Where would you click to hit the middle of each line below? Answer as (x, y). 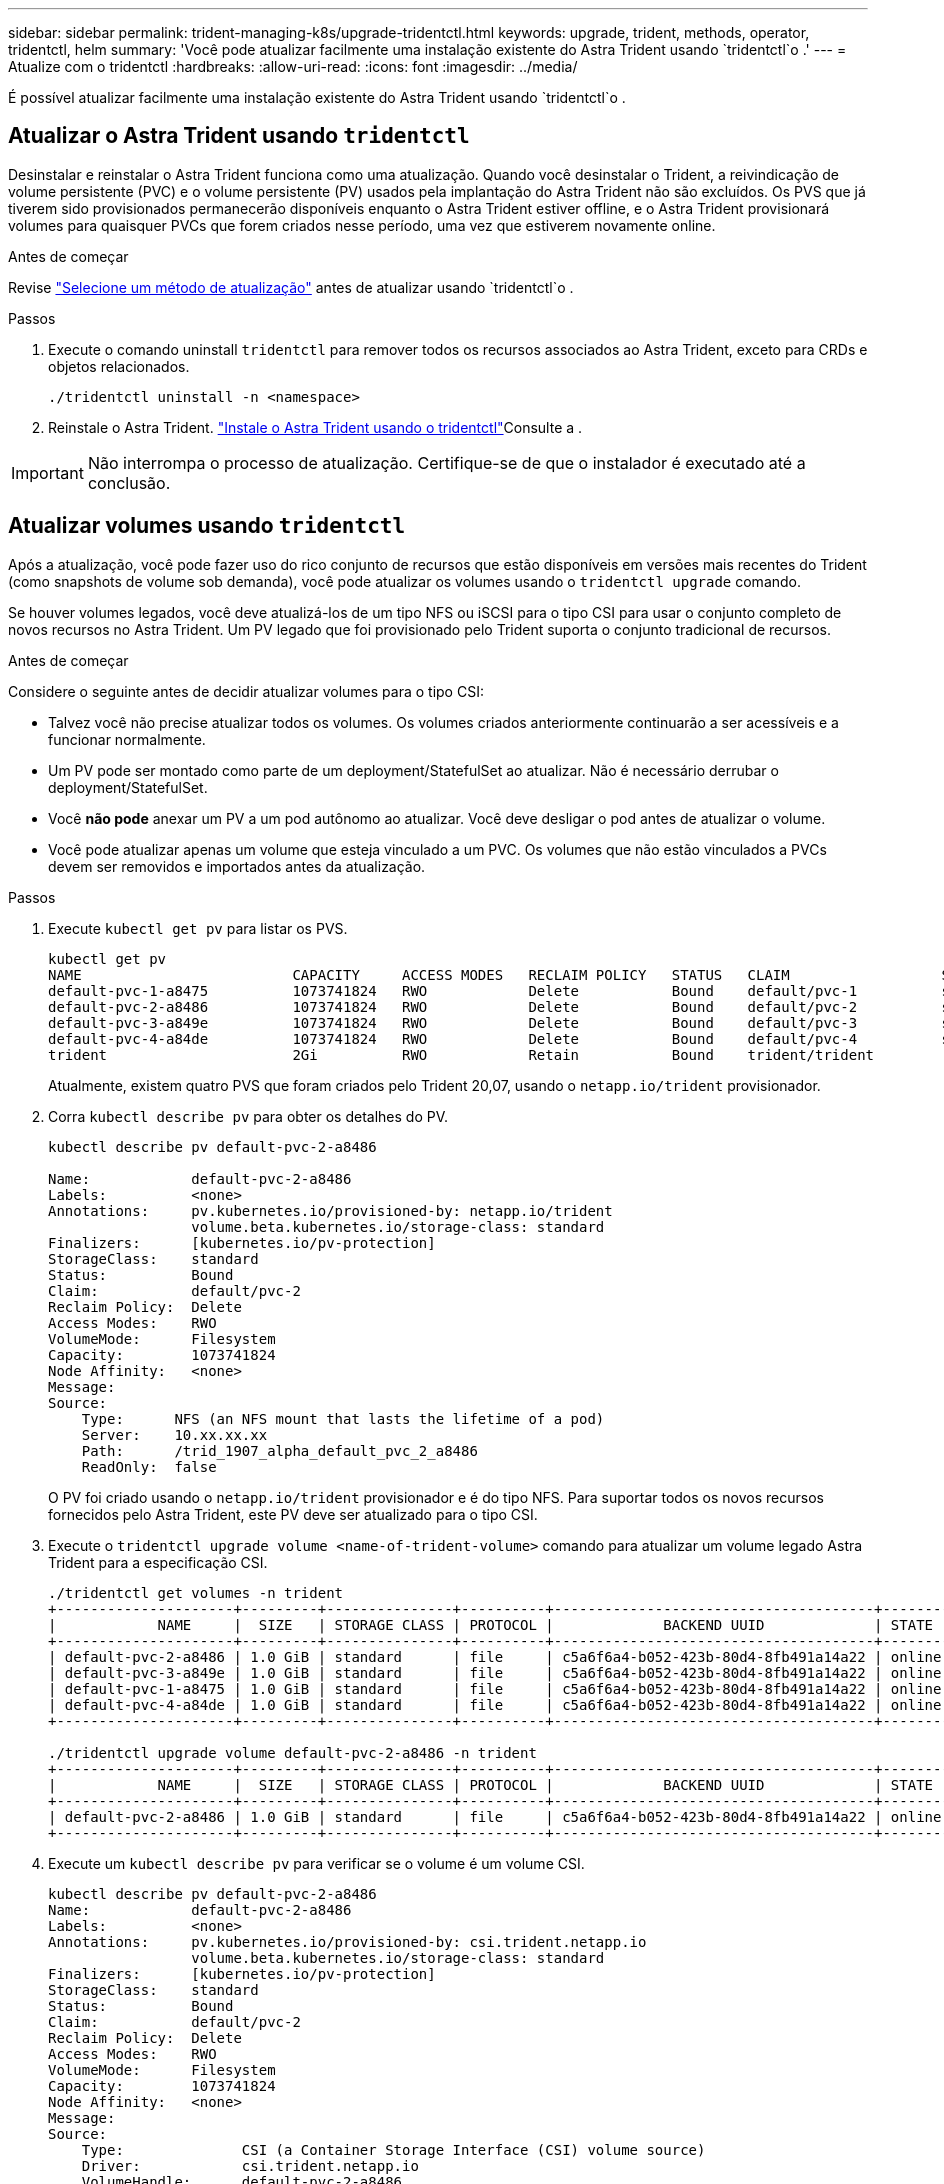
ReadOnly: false (149, 1466)
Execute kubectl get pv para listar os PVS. (198, 928)
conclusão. (129, 482)
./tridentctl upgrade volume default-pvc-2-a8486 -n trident (292, 1752)
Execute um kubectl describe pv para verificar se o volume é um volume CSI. (316, 1863)
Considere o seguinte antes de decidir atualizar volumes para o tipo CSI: (246, 691)
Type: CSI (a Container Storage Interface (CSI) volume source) (393, 2149)
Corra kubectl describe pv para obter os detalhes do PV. (248, 1116)
